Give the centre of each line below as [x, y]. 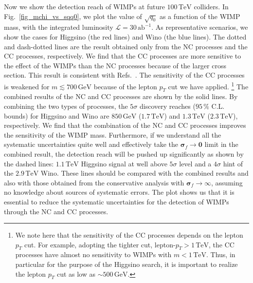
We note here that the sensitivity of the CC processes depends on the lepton [129, 235]
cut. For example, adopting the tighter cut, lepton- [100, 244]
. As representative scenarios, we [200, 27]
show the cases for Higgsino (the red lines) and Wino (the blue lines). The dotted [125, 36]
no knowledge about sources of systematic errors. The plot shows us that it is [119, 192]
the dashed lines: [29, 163]
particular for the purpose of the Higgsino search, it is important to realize [126, 264]
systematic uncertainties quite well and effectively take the [91, 144]
